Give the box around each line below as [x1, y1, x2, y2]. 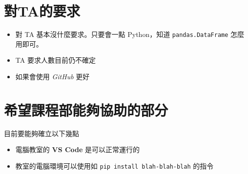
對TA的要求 [4, 1, 81, 21]
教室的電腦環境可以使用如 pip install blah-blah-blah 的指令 [15, 160, 214, 171]
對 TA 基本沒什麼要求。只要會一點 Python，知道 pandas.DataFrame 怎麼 [15, 29, 245, 39]
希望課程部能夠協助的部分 [4, 100, 168, 120]
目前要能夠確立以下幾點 [4, 128, 79, 138]
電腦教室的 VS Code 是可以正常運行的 [15, 144, 140, 155]
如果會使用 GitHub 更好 [15, 71, 90, 81]
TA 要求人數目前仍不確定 [15, 55, 96, 65]
